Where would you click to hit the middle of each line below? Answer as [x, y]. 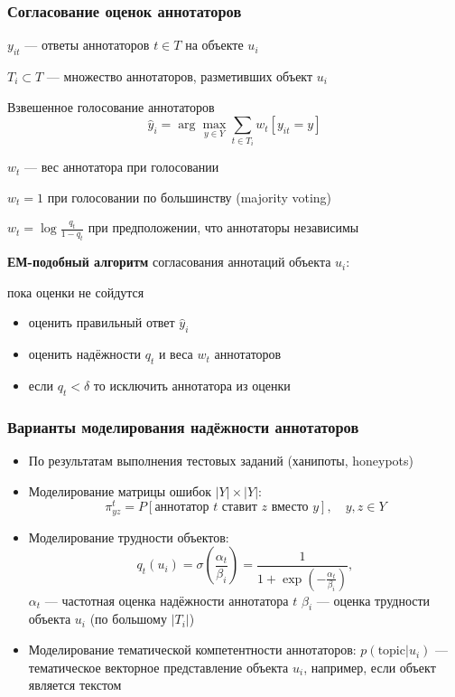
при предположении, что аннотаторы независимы [223, 227]
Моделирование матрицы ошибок [120, 490]
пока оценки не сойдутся [76, 292]
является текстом [75, 685]
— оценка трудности [373, 600]
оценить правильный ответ [102, 322]
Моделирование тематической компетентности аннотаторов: [192, 650]
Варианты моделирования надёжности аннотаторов [183, 426]
